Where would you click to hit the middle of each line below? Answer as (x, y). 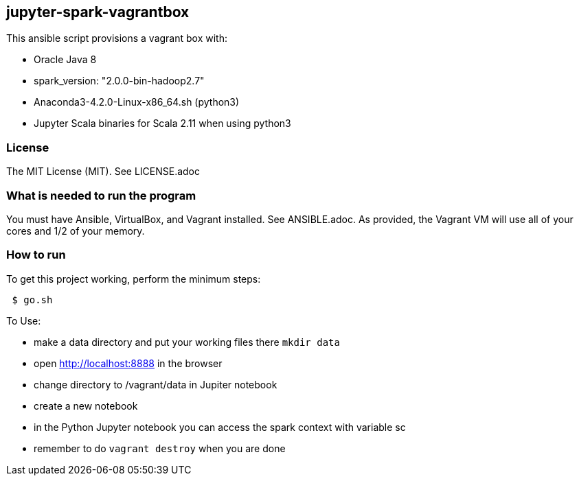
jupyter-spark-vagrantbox (98, 12)
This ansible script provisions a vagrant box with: (117, 38)
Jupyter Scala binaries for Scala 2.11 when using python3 (162, 124)
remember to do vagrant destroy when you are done (160, 448)
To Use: (24, 320)
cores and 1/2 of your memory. (76, 231)
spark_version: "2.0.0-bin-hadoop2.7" (119, 81)
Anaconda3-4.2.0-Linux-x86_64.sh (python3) (137, 102)
